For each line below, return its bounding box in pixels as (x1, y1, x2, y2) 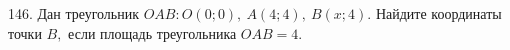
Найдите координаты (375, 3, 502, 23)
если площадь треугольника (68, 22, 237, 43)
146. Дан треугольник (8, 3, 139, 23)
